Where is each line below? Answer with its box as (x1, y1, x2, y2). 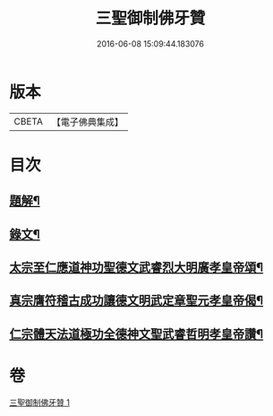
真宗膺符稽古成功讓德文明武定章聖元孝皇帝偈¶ (9, 293, 264, 308)
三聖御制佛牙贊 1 (9, 396, 70, 408)
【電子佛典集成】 (51, 116, 124, 128)
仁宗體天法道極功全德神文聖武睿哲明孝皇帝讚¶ (9, 326, 264, 342)
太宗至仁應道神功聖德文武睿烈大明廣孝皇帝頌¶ (9, 260, 264, 275)
